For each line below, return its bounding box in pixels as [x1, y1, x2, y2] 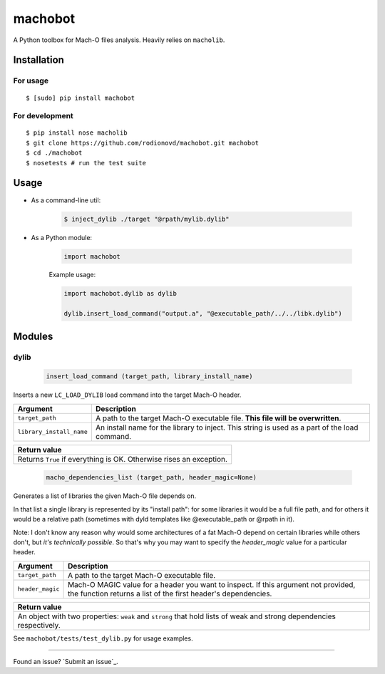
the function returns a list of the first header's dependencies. [68, 589, 272, 598]
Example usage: [48, 271, 96, 279]
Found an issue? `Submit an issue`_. [13, 658, 119, 666]
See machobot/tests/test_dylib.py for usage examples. [13, 634, 193, 643]
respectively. [17, 620, 61, 630]
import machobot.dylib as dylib [63, 289, 178, 298]
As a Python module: [31, 233, 93, 242]
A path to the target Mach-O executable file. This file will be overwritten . [95, 413, 342, 423]
